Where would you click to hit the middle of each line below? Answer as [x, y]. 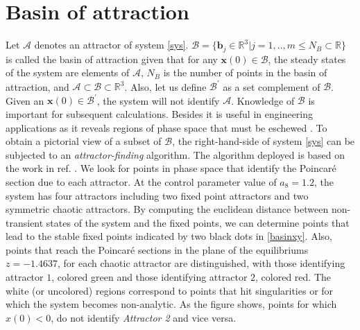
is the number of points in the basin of [245, 72]
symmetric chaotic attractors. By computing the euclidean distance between [167, 209]
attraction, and [37, 86]
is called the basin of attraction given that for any [112, 59]
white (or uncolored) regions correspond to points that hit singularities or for [170, 290]
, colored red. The [293, 277]
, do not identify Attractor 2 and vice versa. [144, 317]
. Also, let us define [165, 86]
